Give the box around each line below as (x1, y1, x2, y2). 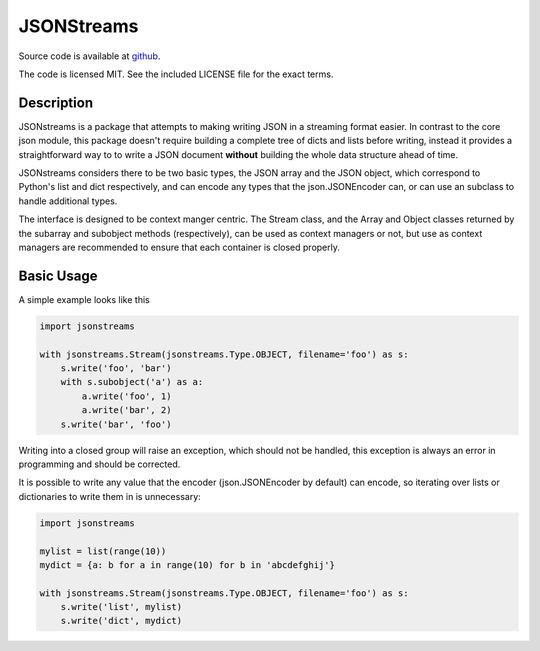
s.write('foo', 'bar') (60, 363, 172, 374)
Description (18, 94, 94, 111)
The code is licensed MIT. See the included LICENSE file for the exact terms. (18, 68, 334, 80)
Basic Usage (18, 267, 98, 284)
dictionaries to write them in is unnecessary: (18, 490, 202, 502)
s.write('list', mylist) (60, 601, 183, 613)
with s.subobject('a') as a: (60, 376, 204, 388)
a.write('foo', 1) (81, 390, 172, 402)
